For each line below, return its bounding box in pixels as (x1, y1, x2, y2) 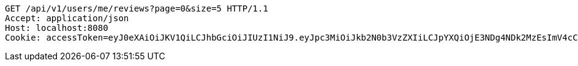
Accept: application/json (5, 13, 129, 23)
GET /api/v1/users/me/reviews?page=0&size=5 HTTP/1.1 (5, 4, 268, 13)
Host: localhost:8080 (5, 23, 108, 33)
